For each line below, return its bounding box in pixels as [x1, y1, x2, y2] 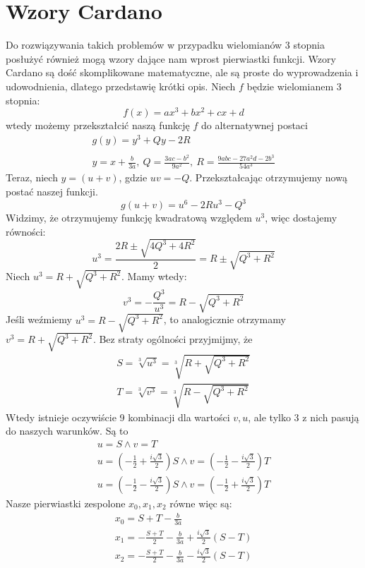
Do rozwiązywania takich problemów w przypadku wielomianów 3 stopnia [6, 37, 325, 52]
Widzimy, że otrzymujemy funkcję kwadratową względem [6, 210, 252, 225]
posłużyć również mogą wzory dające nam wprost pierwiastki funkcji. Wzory [6, 51, 336, 66]
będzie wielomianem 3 [246, 78, 342, 93]
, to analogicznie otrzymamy [163, 312, 286, 327]
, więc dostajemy [265, 210, 337, 225]
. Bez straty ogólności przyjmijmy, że [92, 332, 253, 346]
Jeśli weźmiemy [6, 312, 72, 327]
